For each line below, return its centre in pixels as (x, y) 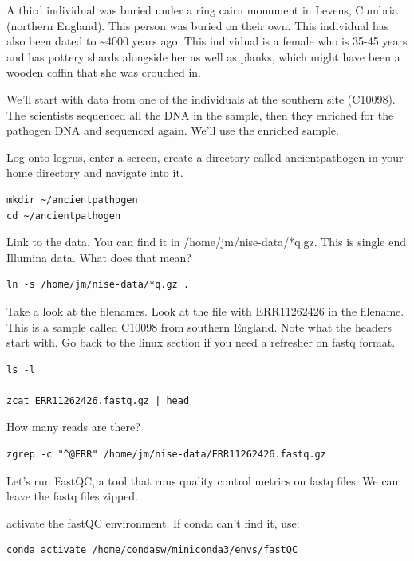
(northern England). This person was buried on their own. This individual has (198, 25)
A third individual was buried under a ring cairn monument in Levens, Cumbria (202, 10)
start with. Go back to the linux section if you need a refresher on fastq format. (201, 342)
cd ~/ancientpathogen (64, 216)
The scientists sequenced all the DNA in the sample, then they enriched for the (200, 114)
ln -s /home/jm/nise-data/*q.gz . (98, 285)
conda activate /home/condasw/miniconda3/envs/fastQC (152, 550)
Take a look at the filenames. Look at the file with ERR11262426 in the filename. (205, 310)
